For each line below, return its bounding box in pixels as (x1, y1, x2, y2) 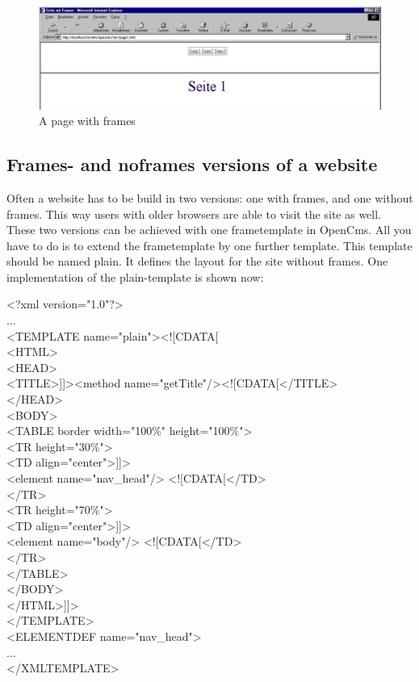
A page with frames (39, 112, 136, 129)
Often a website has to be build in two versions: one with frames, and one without (6, 189, 413, 206)
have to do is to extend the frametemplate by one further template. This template (6, 236, 413, 253)
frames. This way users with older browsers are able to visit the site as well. (6, 205, 382, 222)
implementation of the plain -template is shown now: (6, 268, 264, 285)
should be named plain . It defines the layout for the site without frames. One (6, 253, 388, 270)
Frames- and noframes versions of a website (6, 152, 378, 177)
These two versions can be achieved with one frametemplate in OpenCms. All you (6, 221, 412, 238)
